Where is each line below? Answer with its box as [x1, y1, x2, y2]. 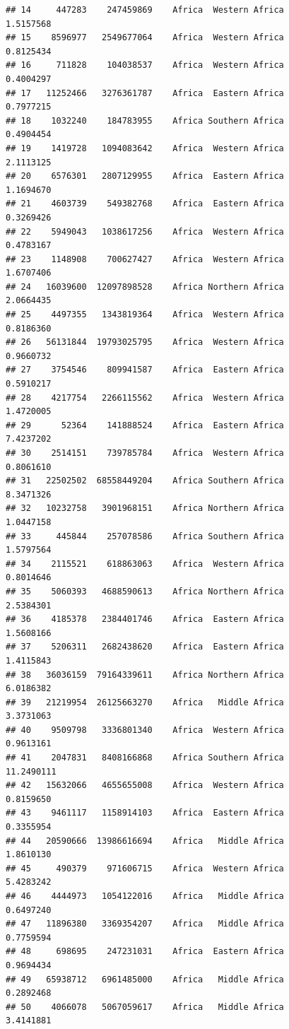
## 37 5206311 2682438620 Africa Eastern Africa [6, 642, 284, 652]
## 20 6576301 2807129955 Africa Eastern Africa [6, 171, 284, 182]
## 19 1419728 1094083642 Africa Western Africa [6, 143, 284, 153]
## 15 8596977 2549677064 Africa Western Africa [6, 33, 284, 43]
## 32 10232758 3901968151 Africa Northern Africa [6, 503, 284, 514]
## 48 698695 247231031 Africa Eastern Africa [6, 946, 284, 957]
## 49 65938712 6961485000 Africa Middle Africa [6, 974, 284, 984]
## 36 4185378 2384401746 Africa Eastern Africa [6, 614, 284, 625]
